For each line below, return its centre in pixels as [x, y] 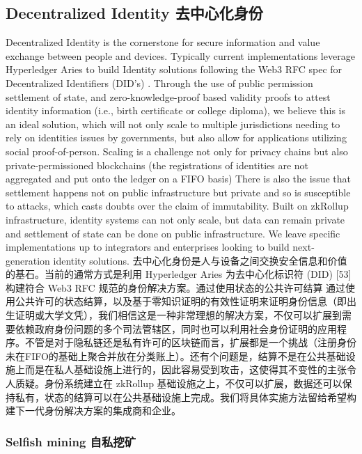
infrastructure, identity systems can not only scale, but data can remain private [175, 219]
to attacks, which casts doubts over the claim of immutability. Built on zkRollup [177, 206]
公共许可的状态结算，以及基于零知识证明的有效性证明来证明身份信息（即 [181, 301]
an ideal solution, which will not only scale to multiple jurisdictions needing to [173, 124]
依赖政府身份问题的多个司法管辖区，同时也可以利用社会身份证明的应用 [176, 328]
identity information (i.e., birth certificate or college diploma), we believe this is [175, 110]
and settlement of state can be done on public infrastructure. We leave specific [173, 233]
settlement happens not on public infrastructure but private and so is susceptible [178, 192]
